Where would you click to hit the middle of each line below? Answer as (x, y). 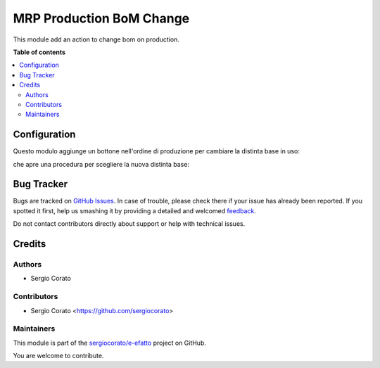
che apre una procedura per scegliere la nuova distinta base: (101, 164)
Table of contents (39, 52)
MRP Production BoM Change (101, 18)
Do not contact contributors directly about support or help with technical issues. (129, 224)
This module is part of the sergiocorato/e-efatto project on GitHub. (110, 343)
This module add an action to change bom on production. (96, 39)
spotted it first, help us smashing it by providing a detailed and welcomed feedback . (135, 210)
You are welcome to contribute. (58, 356)
